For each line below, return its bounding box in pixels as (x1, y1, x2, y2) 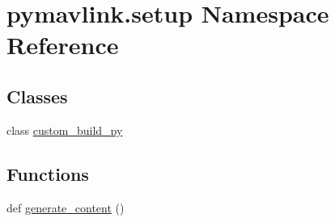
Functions (6, 161, 89, 186)
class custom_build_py (6, 121, 123, 138)
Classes (6, 83, 68, 108)
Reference (6, 28, 119, 61)
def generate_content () (6, 199, 125, 216)
